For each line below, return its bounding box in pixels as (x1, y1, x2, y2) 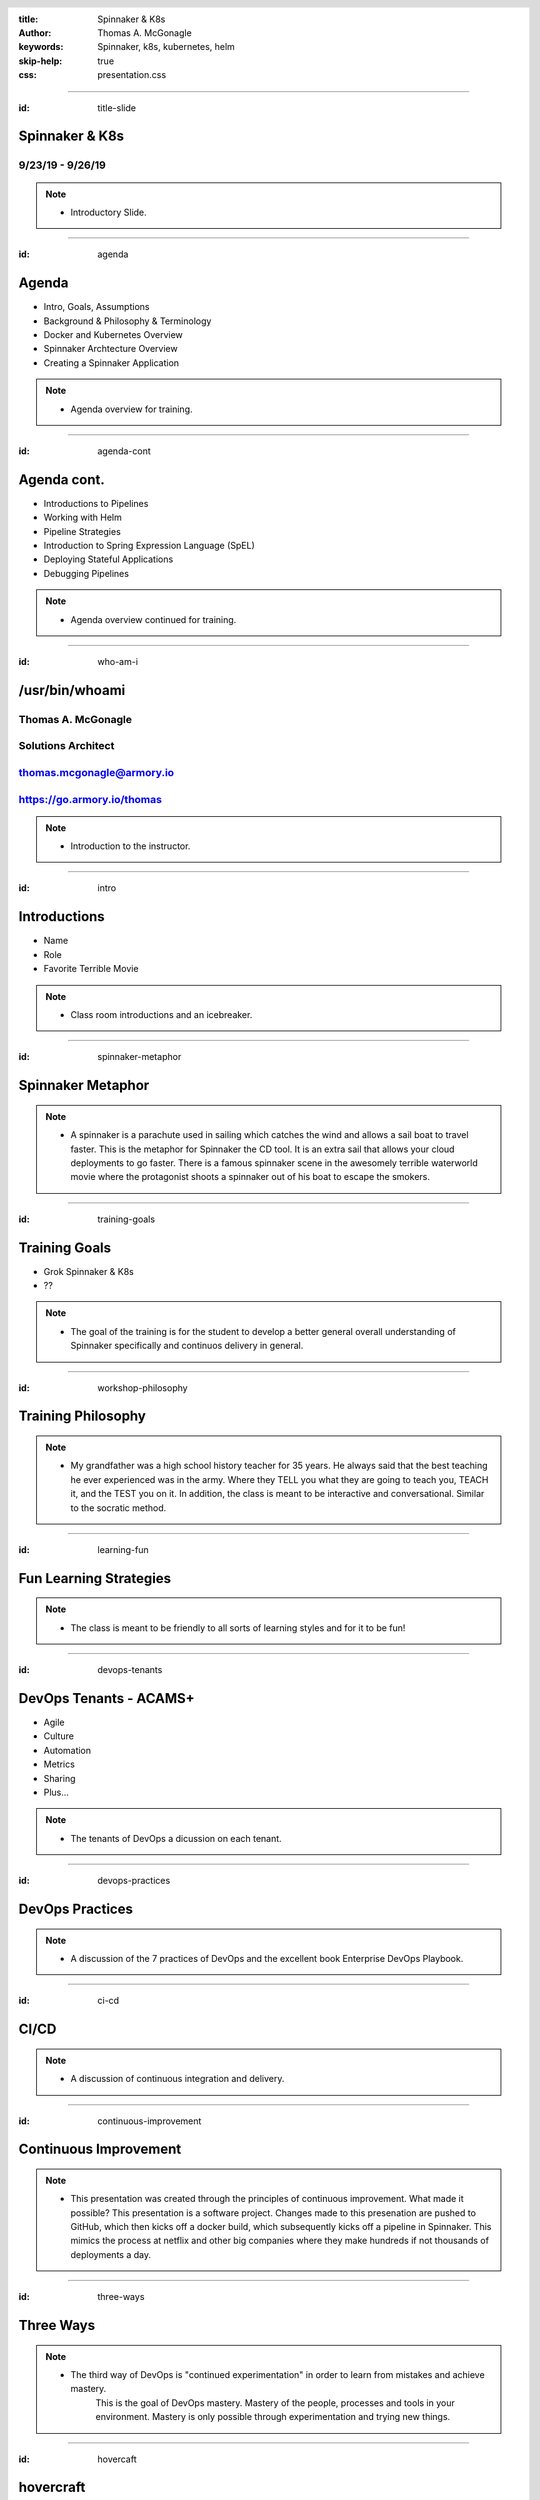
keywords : (18, 41, 64, 53)
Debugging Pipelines (43, 567, 130, 579)
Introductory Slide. (70, 206, 147, 218)
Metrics (43, 1758, 75, 1770)
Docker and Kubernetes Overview (43, 329, 184, 341)
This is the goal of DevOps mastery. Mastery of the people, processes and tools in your (95, 2396, 455, 2409)
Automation (43, 1744, 92, 1756)
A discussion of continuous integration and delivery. (70, 2073, 285, 2085)
